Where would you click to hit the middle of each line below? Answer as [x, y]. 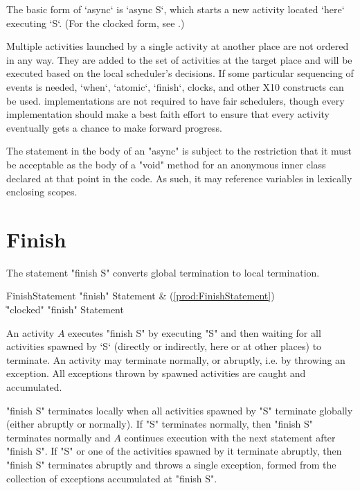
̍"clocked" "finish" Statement [65, 309]
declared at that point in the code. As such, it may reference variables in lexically [179, 178]
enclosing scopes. [42, 192]
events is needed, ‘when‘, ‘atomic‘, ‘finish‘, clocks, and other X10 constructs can [175, 86]
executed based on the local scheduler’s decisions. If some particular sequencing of [180, 73]
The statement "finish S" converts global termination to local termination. [163, 272]
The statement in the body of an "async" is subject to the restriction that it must [179, 151]
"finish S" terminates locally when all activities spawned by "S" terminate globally [180, 410]
